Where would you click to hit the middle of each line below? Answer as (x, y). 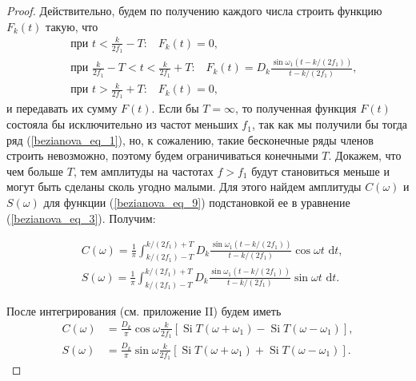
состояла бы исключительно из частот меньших (122, 124)
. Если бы (175, 108)
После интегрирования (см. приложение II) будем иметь (144, 310)
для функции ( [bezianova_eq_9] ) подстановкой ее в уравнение (197, 202)
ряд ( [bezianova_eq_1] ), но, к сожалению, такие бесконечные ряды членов (190, 139)
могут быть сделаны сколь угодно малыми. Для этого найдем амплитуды (184, 187)
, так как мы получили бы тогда (330, 124)
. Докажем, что (365, 155)
